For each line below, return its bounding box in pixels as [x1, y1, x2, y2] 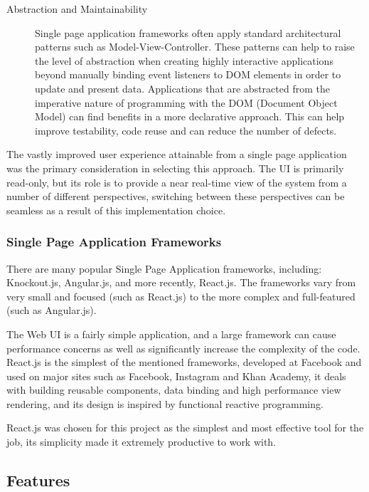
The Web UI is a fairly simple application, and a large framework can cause [6, 326, 336, 341]
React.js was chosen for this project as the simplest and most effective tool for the [6, 420, 364, 435]
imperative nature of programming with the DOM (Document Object [35, 95, 338, 110]
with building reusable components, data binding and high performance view [6, 382, 341, 397]
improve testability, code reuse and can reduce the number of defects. [35, 122, 337, 137]
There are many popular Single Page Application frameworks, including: [6, 261, 322, 276]
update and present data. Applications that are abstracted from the [35, 80, 330, 95]
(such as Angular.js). [6, 303, 97, 318]
